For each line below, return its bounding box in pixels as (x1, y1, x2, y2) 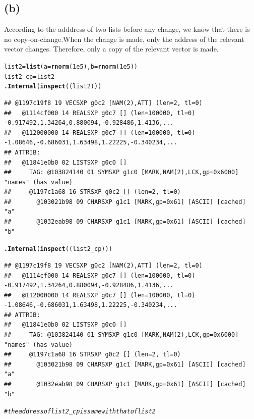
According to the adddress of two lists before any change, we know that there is (4, 24, 250, 34)
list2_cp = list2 (4, 73, 55, 80)
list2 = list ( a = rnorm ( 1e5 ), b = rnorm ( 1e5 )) (4, 63, 138, 70)
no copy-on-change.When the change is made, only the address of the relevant (4, 33, 244, 44)
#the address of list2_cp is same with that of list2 (4, 408, 156, 415)
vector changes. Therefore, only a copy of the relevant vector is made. (4, 43, 219, 54)
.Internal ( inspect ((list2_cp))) (4, 245, 112, 253)
